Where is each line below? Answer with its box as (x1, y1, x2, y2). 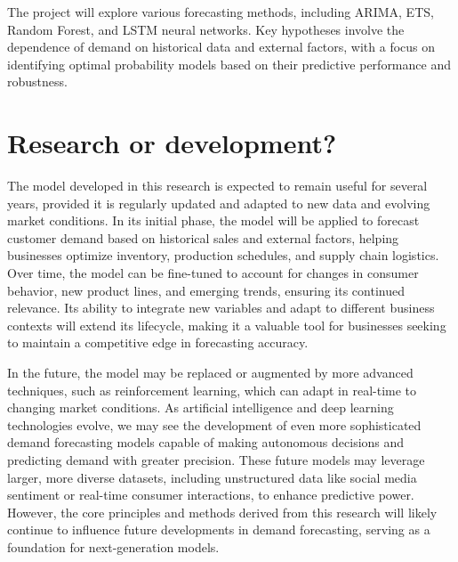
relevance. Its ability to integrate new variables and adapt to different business (7, 298, 435, 317)
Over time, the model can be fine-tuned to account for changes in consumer (7, 264, 419, 282)
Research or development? (7, 125, 337, 161)
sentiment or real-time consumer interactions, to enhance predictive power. (7, 485, 414, 504)
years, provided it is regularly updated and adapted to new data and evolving (7, 193, 430, 212)
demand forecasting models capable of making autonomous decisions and (7, 433, 405, 452)
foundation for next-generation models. (7, 537, 220, 556)
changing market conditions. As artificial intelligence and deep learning (7, 398, 394, 417)
